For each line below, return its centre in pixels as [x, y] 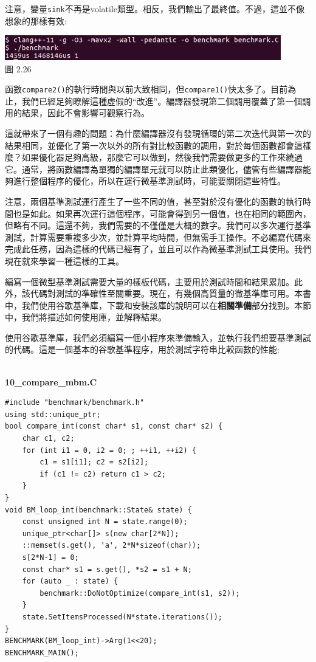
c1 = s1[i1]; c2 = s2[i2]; [94, 462]
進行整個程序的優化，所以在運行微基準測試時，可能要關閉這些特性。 [149, 181]
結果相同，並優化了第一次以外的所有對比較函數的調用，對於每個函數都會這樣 [158, 145]
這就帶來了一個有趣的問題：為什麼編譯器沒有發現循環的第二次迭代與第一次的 [158, 133]
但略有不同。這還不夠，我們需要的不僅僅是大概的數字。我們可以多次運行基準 [158, 225]
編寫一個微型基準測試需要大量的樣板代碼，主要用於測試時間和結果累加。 [149, 281]
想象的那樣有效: [36, 20]
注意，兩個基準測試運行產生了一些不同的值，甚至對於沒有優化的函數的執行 [154, 201]
